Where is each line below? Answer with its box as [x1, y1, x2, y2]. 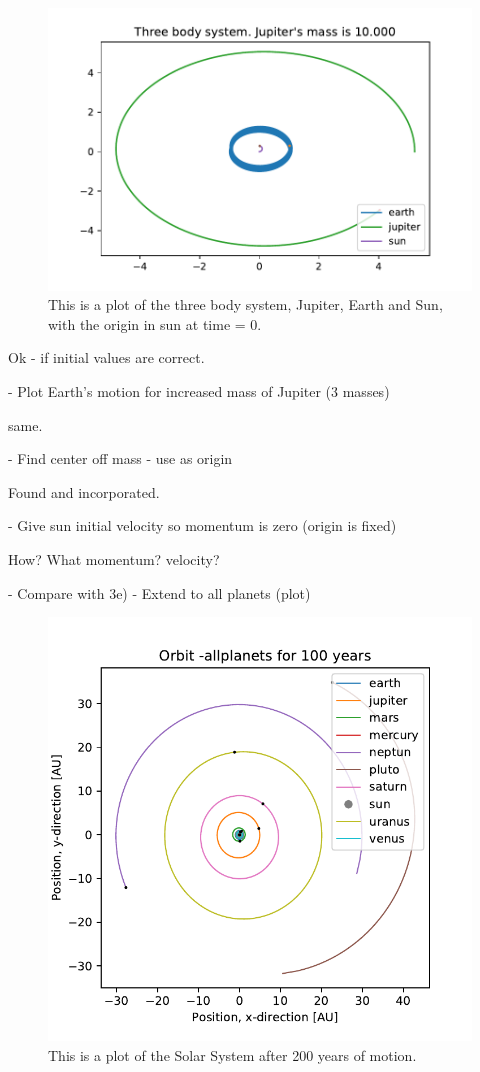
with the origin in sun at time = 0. [48, 313, 262, 334]
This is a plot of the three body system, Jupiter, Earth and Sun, [48, 294, 443, 315]
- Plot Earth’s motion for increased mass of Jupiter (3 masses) [8, 381, 390, 402]
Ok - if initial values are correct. [8, 347, 205, 368]
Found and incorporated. [8, 481, 160, 502]
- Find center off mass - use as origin [8, 448, 233, 469]
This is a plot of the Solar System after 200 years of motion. [48, 1044, 417, 1065]
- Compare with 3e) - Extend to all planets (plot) [8, 582, 311, 603]
